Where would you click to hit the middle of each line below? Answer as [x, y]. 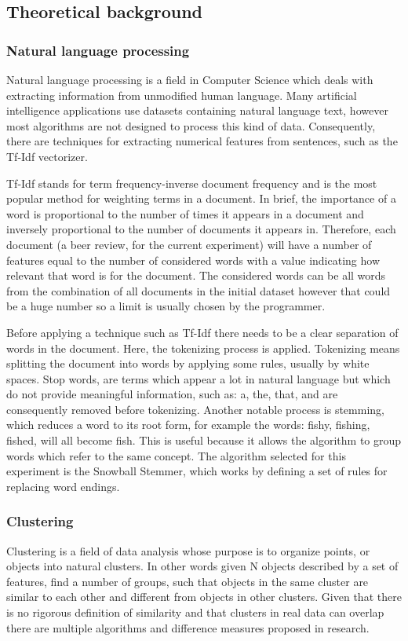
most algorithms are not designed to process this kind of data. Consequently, [191, 125]
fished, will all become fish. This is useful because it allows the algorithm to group [204, 440]
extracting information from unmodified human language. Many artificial [182, 95]
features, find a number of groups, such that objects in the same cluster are [188, 581]
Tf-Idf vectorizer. [47, 156]
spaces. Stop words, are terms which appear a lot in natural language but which [199, 378]
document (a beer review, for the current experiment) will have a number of [189, 244]
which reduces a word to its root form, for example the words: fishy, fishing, [188, 425]
